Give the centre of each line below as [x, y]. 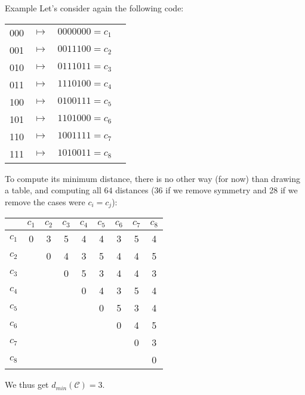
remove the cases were [45, 201]
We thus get [27, 385]
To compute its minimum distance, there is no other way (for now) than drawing [153, 178]
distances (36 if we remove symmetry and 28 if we [207, 190]
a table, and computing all [53, 190]
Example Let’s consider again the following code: [94, 8]
